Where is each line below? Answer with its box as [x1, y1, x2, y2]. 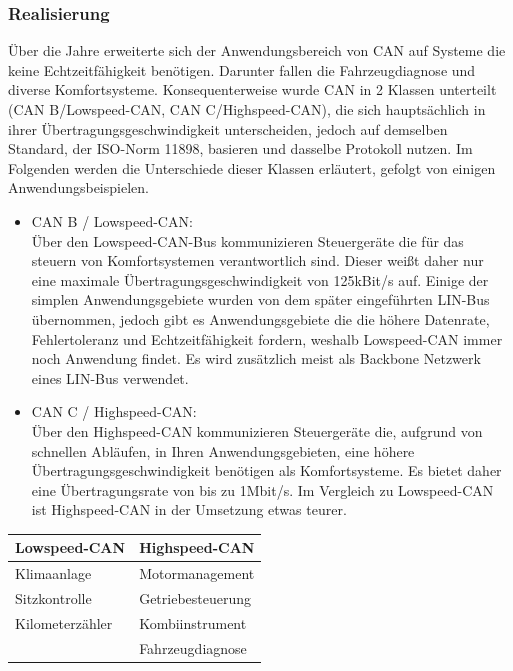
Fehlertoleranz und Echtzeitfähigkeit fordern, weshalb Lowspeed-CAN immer [31, 328, 503, 349]
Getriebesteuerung [139, 588, 252, 609]
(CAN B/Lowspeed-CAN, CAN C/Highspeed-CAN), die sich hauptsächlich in [8, 99, 486, 119]
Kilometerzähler [15, 612, 113, 633]
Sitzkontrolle [15, 588, 92, 609]
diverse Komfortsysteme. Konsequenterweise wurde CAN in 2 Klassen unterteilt [8, 79, 497, 100]
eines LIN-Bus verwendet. [31, 367, 189, 388]
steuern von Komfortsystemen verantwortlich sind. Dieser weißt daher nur [31, 250, 484, 271]
